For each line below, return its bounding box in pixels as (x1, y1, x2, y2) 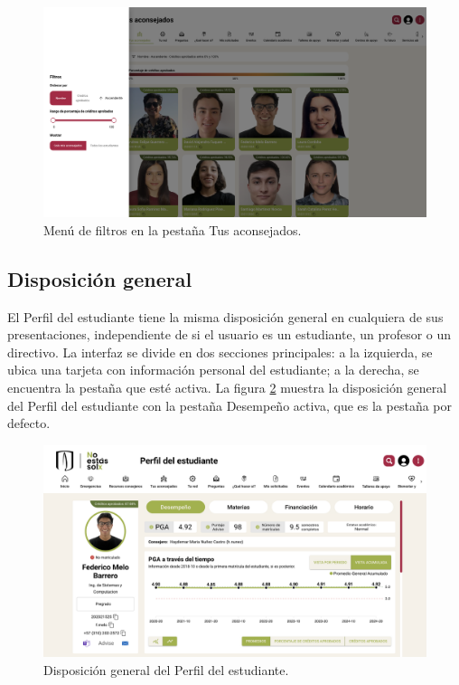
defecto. (7, 414, 51, 433)
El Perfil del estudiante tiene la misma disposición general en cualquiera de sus (7, 307, 444, 326)
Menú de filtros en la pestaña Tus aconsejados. (43, 220, 302, 239)
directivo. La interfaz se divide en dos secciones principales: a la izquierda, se (7, 342, 433, 361)
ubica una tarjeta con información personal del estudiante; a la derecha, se (7, 360, 419, 379)
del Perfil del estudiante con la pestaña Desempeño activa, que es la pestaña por (7, 395, 452, 414)
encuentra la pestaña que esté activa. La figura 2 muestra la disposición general (7, 378, 447, 397)
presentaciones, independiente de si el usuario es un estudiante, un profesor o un (7, 325, 452, 344)
